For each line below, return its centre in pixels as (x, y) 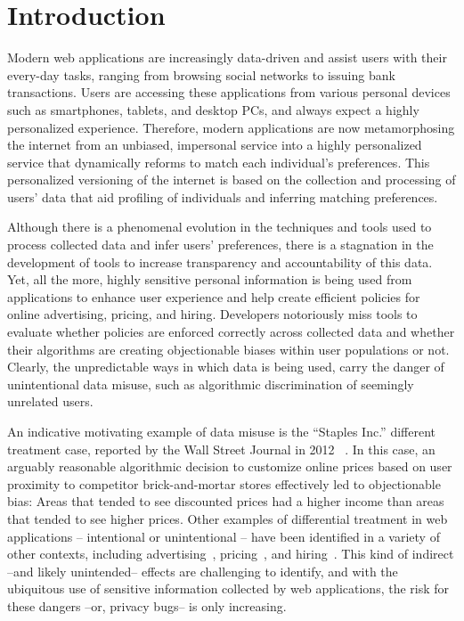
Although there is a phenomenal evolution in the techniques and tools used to (220, 227)
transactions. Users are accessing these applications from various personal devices (229, 92)
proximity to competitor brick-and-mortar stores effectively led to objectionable (224, 483)
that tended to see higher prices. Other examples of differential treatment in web (228, 518)
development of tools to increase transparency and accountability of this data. (220, 261)
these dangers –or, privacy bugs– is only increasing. (147, 605)
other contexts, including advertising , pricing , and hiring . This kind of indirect (231, 554)
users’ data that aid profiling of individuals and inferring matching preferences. (223, 196)
